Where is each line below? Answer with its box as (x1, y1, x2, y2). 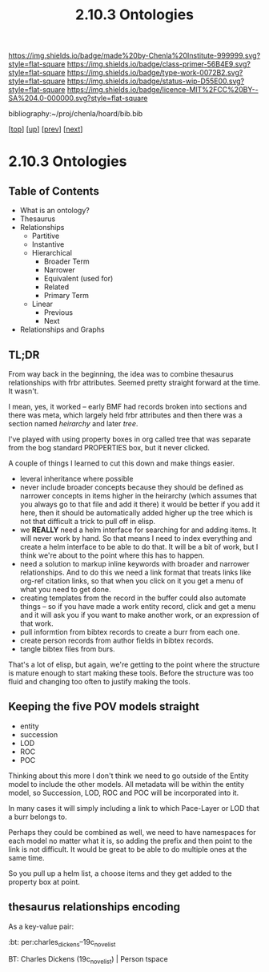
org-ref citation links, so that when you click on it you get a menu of (19, 576, 244, 586)
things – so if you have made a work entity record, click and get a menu (19, 602, 256, 611)
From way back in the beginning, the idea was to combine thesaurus (8, 369, 234, 378)
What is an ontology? (19, 206, 90, 216)
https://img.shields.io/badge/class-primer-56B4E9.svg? (66, 59, 251, 69)
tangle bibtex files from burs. (19, 644, 115, 654)
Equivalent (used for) (43, 274, 114, 284)
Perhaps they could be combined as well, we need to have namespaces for (8, 827, 256, 837)
